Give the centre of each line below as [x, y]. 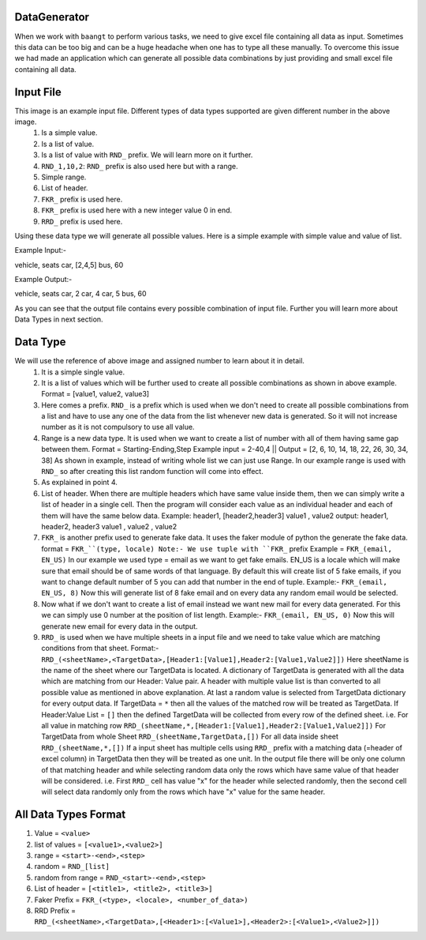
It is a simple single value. [83, 372]
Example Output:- [43, 280]
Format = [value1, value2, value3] [95, 394]
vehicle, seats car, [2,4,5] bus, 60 [69, 265]
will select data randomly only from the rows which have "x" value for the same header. [183, 792]
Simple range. [64, 177]
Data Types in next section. [59, 319]
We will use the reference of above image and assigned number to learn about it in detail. [160, 361]
